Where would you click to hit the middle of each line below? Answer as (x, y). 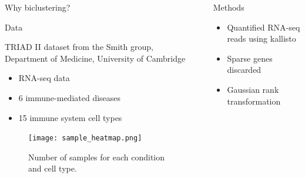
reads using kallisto (262, 38)
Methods (229, 7)
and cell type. (53, 168)
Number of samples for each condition (97, 157)
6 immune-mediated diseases (70, 97)
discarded (244, 70)
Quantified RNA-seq (264, 27)
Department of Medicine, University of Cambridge (95, 58)
